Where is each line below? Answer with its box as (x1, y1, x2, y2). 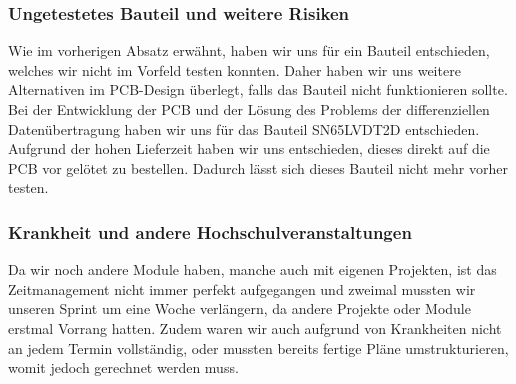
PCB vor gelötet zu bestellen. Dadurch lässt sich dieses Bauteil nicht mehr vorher (8, 157, 508, 178)
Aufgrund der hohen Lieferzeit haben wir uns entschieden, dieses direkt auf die (8, 138, 490, 159)
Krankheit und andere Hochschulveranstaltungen (8, 219, 412, 244)
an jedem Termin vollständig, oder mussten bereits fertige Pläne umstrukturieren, (8, 337, 509, 358)
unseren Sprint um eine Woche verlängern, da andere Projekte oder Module (8, 298, 471, 319)
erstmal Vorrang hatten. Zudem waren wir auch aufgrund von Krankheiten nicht (8, 317, 502, 338)
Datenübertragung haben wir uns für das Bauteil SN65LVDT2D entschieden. (8, 118, 480, 139)
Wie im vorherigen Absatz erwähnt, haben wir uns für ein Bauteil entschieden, (8, 40, 490, 61)
